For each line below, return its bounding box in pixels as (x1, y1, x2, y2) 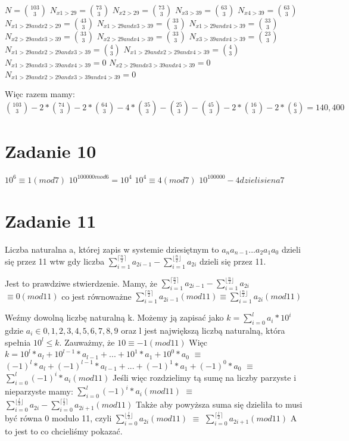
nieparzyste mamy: (5, 384, 73, 397)
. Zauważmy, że (59, 336, 115, 348)
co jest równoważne (61, 290, 132, 302)
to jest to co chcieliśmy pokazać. (5, 425, 123, 437)
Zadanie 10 (5, 138, 96, 163)
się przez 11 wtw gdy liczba (5, 254, 105, 267)
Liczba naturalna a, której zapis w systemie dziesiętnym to (5, 243, 219, 255)
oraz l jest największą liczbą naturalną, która (121, 324, 285, 336)
